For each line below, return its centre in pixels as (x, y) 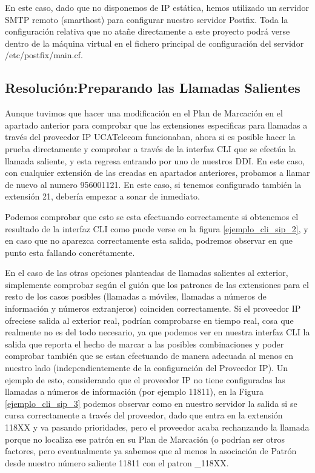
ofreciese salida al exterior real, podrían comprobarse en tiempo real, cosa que (149, 320)
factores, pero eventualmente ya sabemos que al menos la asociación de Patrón (151, 451)
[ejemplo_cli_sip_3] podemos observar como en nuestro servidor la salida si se (151, 403)
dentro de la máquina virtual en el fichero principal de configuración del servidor (154, 43)
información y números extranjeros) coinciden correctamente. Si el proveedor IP (153, 308)
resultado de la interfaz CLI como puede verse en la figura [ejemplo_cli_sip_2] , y (157, 228)
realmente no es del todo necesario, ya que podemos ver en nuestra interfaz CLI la (157, 332)
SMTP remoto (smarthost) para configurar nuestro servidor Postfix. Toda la (147, 19)
